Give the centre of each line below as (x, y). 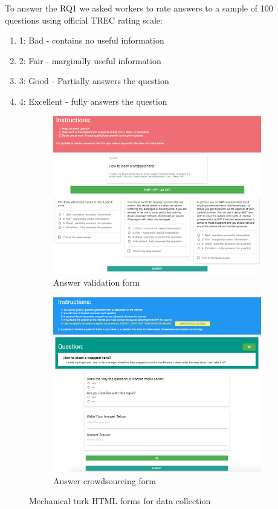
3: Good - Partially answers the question (94, 81)
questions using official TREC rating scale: (84, 20)
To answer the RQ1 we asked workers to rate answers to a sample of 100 (139, 8)
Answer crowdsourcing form (105, 480)
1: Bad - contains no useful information (92, 40)
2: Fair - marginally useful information (90, 60)
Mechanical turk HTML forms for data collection (120, 501)
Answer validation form (97, 282)
